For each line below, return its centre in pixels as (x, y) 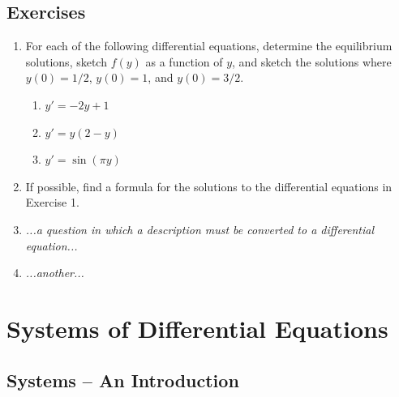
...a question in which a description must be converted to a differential (200, 229)
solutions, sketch (66, 61)
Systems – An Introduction (123, 380)
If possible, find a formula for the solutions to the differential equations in (209, 186)
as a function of (184, 61)
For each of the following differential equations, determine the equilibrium (209, 46)
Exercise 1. (52, 202)
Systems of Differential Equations (197, 328)
